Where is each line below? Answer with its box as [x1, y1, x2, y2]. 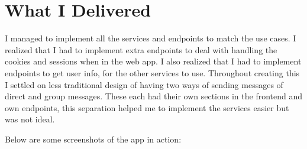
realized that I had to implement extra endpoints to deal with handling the [5, 43, 277, 56]
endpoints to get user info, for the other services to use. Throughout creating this [5, 66, 300, 79]
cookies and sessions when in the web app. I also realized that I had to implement [5, 55, 302, 67]
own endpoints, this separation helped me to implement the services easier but [5, 101, 289, 114]
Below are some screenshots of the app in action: [5, 132, 182, 145]
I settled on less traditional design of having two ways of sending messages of [5, 78, 283, 90]
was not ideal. [5, 113, 55, 125]
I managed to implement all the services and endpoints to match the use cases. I [5, 32, 296, 44]
